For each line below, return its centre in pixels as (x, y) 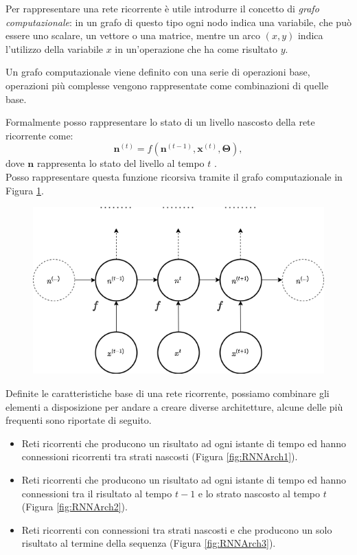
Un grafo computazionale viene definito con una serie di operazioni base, (158, 72)
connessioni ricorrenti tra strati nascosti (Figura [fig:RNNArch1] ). (160, 456)
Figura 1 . (25, 190)
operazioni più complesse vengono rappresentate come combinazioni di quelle (167, 85)
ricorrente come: (39, 135)
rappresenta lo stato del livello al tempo (120, 163)
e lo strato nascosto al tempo (259, 493)
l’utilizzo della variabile (55, 48)
